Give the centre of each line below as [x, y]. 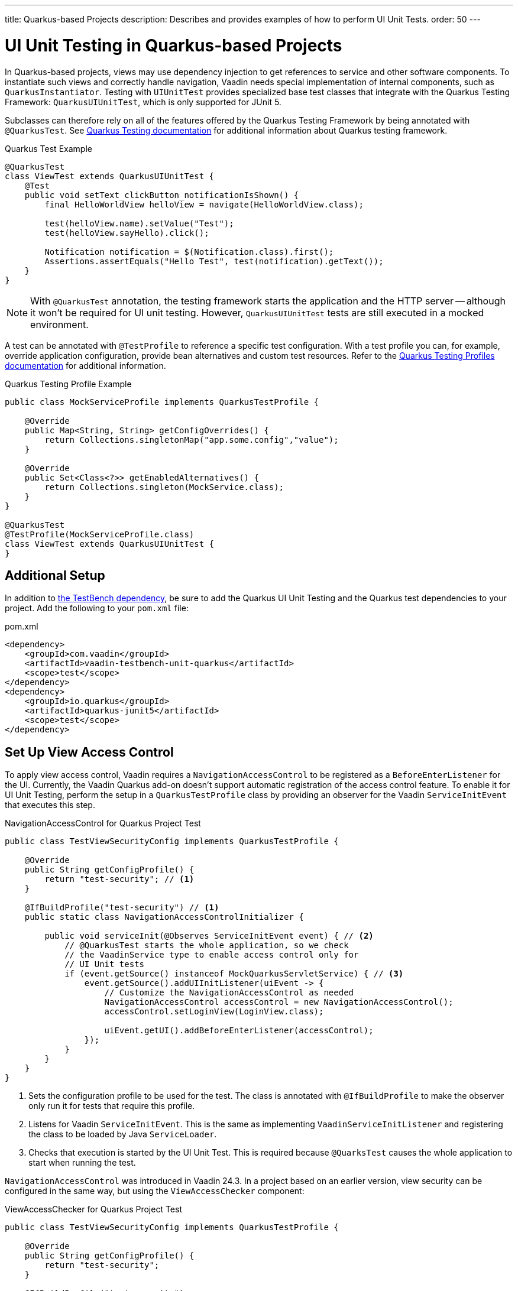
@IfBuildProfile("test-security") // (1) [122, 908]
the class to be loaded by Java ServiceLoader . [123, 1134]
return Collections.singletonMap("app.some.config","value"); [192, 439]
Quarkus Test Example [48, 148]
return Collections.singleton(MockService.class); [164, 487]
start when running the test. [82, 1163]
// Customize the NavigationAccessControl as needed [229, 993]
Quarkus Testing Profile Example [68, 384]
